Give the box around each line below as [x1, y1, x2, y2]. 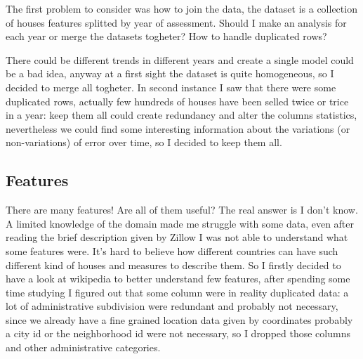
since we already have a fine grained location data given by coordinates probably [6, 312, 353, 327]
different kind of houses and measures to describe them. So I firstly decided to [6, 257, 341, 272]
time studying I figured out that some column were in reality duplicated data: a [6, 285, 349, 299]
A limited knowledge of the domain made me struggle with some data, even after [6, 216, 355, 230]
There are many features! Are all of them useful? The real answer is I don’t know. [6, 202, 358, 217]
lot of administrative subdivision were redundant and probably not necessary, [6, 299, 338, 313]
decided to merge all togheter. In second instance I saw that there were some [6, 79, 336, 94]
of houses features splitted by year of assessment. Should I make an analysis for [6, 15, 347, 30]
